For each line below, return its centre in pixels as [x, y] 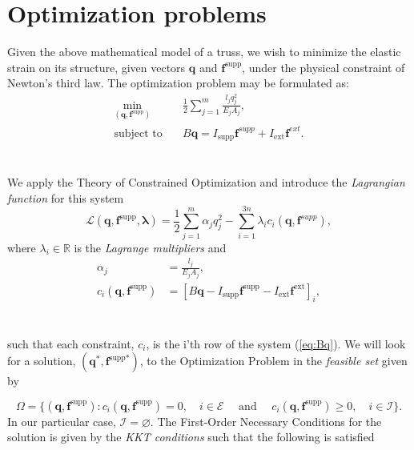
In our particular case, [62, 421]
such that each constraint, [71, 343]
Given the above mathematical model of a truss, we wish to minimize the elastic [204, 52]
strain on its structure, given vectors [96, 67]
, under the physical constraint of [324, 67]
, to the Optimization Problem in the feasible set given [273, 361]
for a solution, [42, 361]
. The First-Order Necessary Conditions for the [266, 421]
